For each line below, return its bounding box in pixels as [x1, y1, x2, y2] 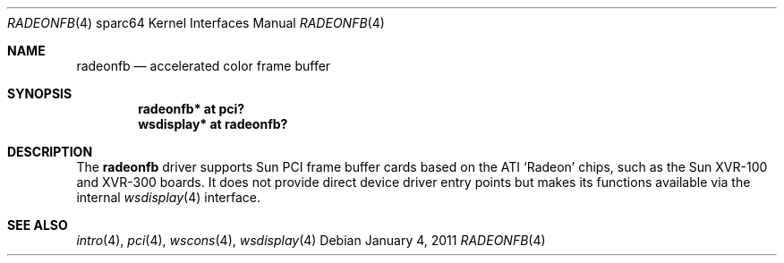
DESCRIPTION [7, 144, 93, 159]
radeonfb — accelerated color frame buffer [76, 58, 331, 73]
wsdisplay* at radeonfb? [138, 116, 288, 131]
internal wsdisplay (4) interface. [76, 190, 261, 205]
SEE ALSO [7, 217, 68, 233]
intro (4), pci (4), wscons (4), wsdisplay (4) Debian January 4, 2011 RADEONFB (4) [76, 233, 546, 248]
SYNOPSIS [7, 86, 72, 101]
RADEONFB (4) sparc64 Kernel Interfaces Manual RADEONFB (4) [7, 15, 385, 30]
